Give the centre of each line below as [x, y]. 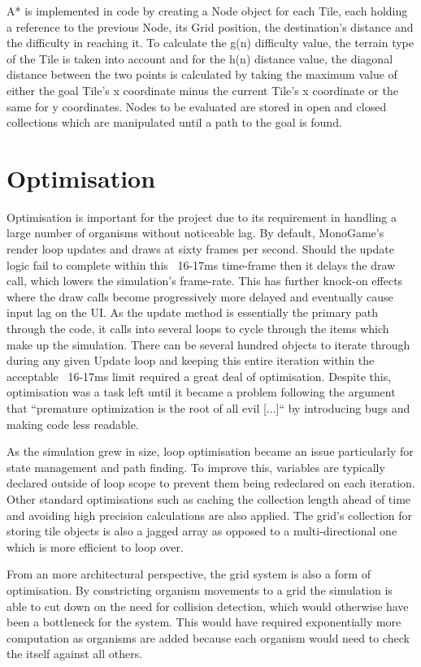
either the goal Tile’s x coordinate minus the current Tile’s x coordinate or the [202, 90]
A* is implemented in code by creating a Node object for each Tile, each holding [207, 11]
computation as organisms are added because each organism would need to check [208, 637]
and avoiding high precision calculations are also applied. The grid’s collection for [210, 515]
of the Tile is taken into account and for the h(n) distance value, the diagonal [200, 58]
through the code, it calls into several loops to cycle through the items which [198, 329]
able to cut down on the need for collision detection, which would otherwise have [208, 606]
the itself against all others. [75, 654]
